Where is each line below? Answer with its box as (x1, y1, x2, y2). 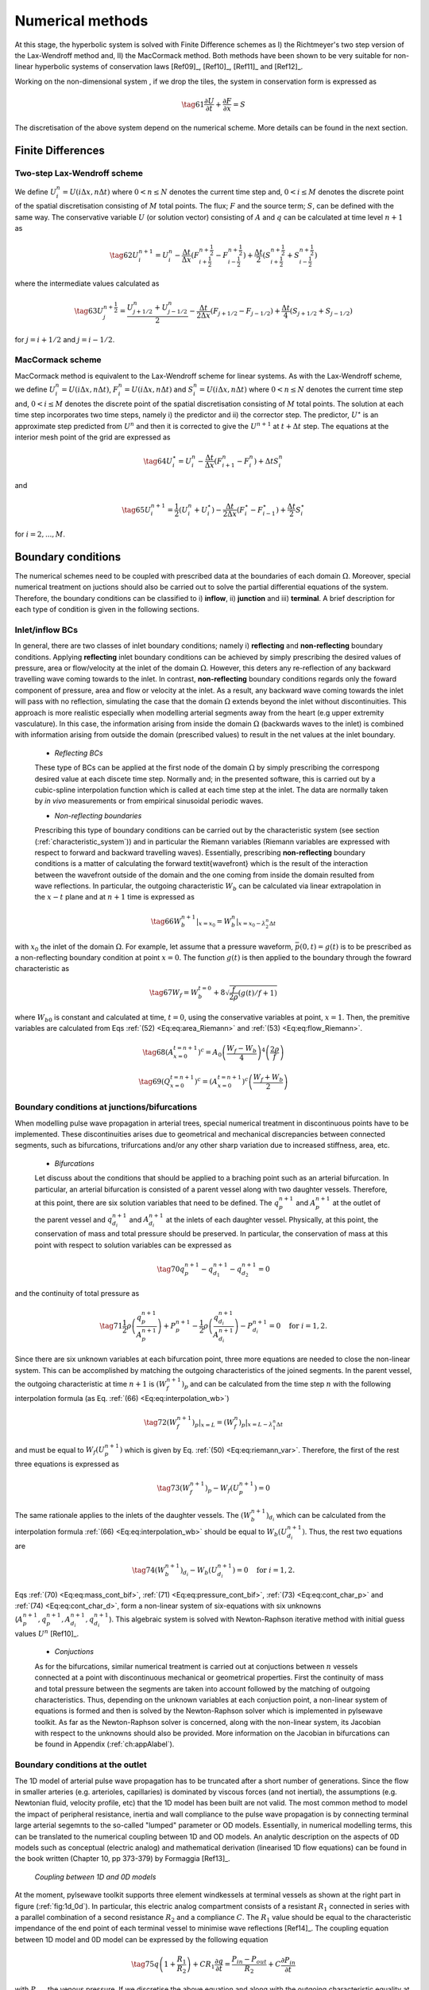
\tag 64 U (143, 456, 173, 466)
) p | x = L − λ (238, 1418, 273, 1429)
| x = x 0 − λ (235, 916, 266, 929)
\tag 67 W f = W (149, 988, 199, 999)
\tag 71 (99, 1321, 123, 1331)
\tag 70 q (157, 1264, 185, 1274)
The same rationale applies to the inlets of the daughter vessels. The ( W (14, 1510, 252, 1520)
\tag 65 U (122, 505, 151, 514)
